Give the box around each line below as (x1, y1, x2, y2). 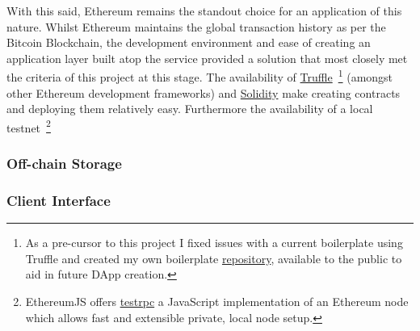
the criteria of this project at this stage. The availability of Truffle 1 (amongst (6, 66, 393, 86)
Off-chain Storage (6, 153, 122, 173)
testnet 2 (6, 116, 51, 136)
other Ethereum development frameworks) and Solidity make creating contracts (6, 84, 401, 101)
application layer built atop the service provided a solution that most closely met (6, 49, 408, 66)
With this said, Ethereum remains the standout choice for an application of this (6, 2, 402, 19)
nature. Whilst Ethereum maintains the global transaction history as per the (6, 18, 386, 35)
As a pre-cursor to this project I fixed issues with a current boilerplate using (25, 234, 403, 251)
